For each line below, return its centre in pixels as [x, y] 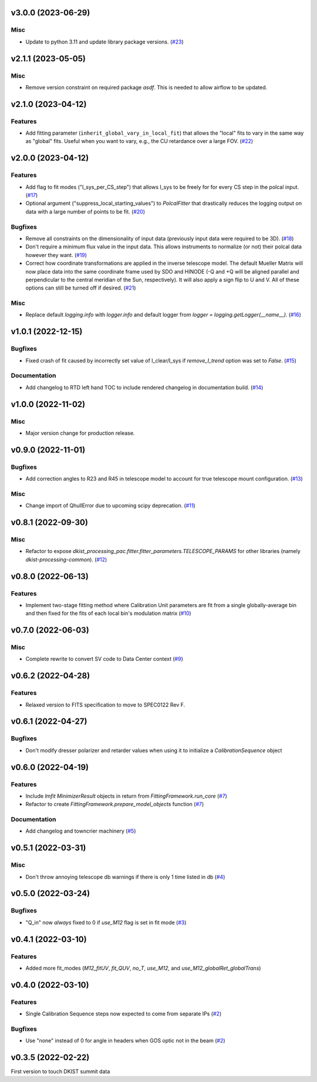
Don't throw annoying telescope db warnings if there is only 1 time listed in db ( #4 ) [125, 877]
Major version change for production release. [80, 433]
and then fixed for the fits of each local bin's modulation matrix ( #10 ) [108, 613]
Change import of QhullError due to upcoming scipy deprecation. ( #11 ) [110, 505]
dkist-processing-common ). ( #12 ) [66, 560]
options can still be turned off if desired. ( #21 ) [81, 288]
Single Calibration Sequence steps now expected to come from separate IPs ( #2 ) [124, 1014]
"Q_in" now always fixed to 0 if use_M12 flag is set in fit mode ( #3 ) [106, 922]
